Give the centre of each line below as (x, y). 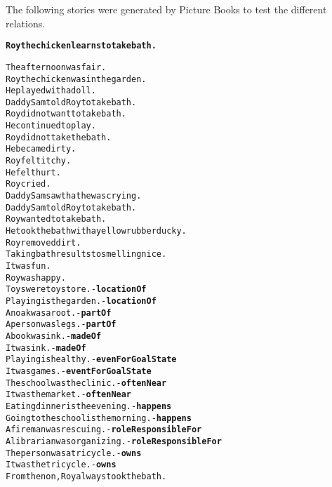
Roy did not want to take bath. (66, 114)
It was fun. (28, 266)
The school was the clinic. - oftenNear (86, 383)
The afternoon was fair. (56, 67)
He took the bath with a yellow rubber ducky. (96, 231)
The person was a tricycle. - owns (74, 453)
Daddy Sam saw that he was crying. (74, 196)
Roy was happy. (36, 278)
